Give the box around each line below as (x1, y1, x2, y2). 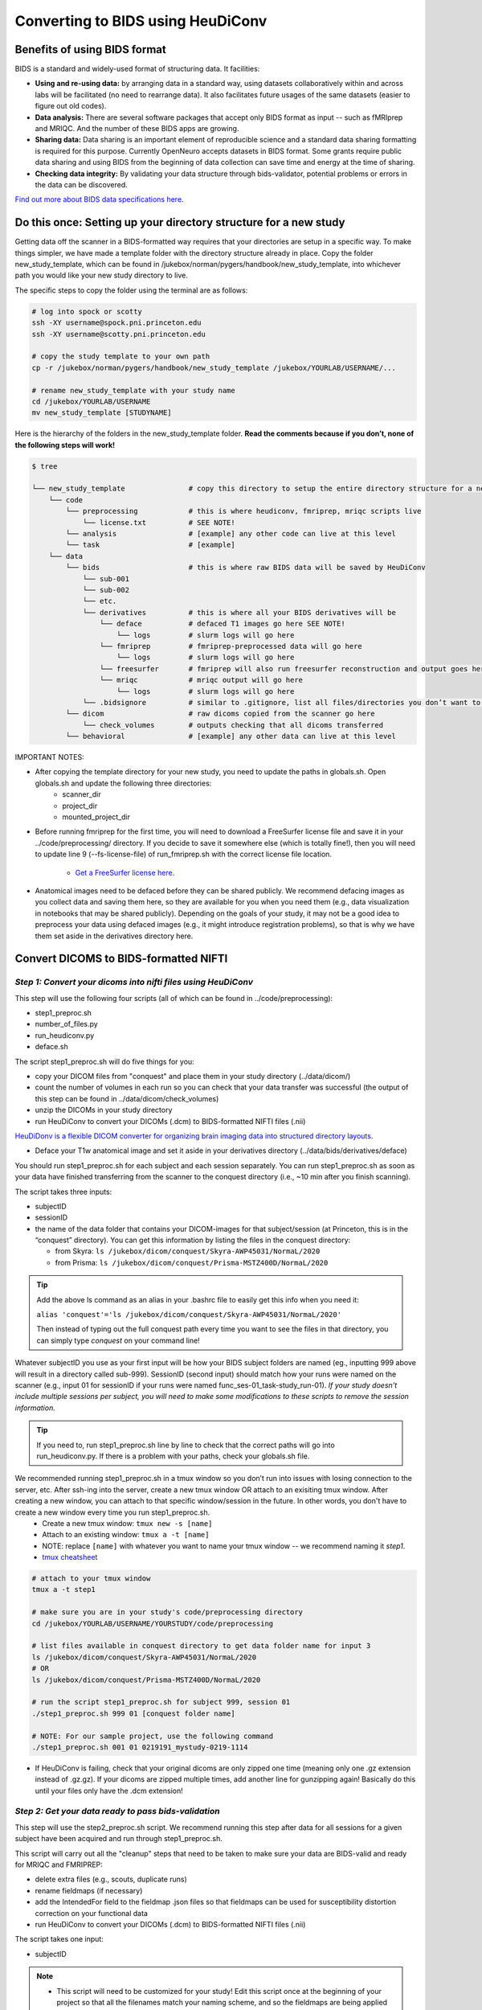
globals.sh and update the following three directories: (35, 778, 212, 788)
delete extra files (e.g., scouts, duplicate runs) (35, 1874, 188, 1885)
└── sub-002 (82, 585, 130, 594)
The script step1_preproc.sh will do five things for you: (14, 1056, 194, 1066)
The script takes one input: (14, 1934, 104, 1944)
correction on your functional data (35, 1908, 149, 1918)
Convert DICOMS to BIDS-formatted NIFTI (14, 952, 228, 966)
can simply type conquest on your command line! (36, 1335, 200, 1345)
